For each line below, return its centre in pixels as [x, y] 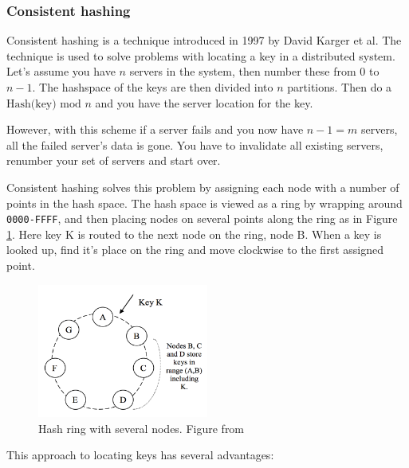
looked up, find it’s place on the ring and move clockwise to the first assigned [195, 250]
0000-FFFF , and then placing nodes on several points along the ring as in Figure [202, 218]
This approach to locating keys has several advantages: [140, 455]
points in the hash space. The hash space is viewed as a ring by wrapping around [204, 203]
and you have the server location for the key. [204, 102]
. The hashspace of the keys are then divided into [153, 87]
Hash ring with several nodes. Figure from [142, 428]
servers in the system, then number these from [243, 71]
